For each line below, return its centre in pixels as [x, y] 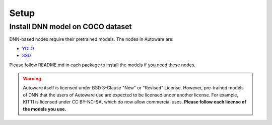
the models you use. [45, 109]
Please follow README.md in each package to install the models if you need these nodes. [103, 65]
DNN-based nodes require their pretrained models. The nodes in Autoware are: [91, 39]
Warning [32, 78]
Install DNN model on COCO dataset [71, 27]
